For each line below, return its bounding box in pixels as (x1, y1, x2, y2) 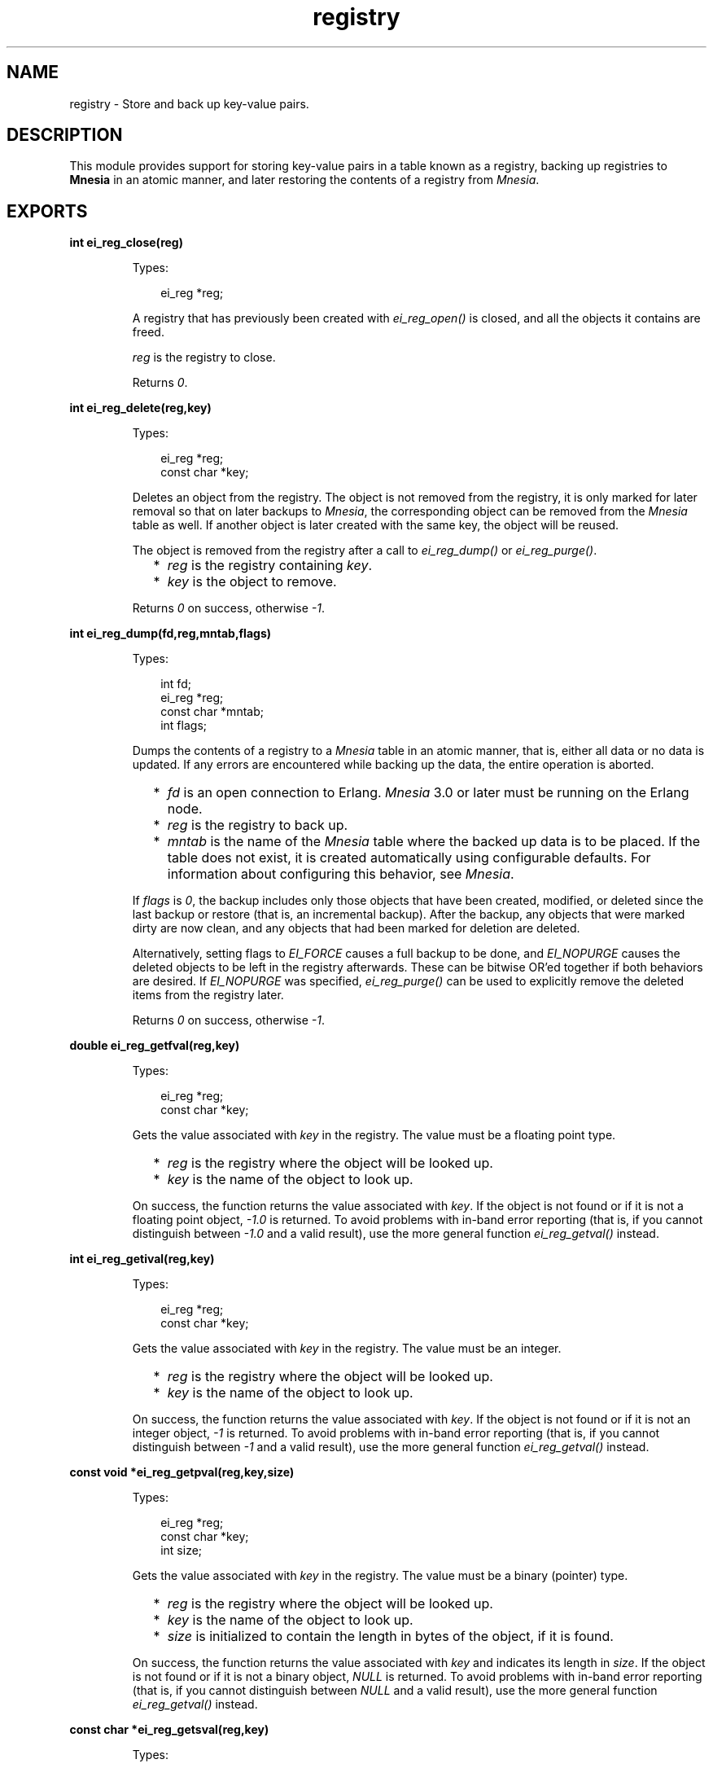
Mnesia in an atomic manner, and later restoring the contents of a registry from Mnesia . (69, 173, 540, 187)
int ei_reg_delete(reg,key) (69, 401, 212, 415)
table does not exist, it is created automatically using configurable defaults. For (167, 849, 651, 866)
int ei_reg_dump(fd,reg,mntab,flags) (69, 626, 272, 641)
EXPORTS (7, 200, 88, 222)
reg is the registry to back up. (167, 817, 348, 834)
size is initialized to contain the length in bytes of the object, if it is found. (167, 1628, 614, 1645)
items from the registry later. (132, 988, 284, 1002)
